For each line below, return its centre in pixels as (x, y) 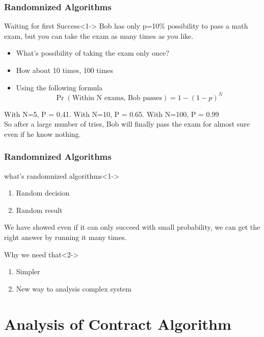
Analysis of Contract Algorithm (118, 323)
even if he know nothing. (43, 134)
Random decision (43, 193)
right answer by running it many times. (65, 237)
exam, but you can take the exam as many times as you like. (99, 35)
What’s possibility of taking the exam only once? (93, 53)
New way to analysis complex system (74, 288)
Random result (39, 210)
